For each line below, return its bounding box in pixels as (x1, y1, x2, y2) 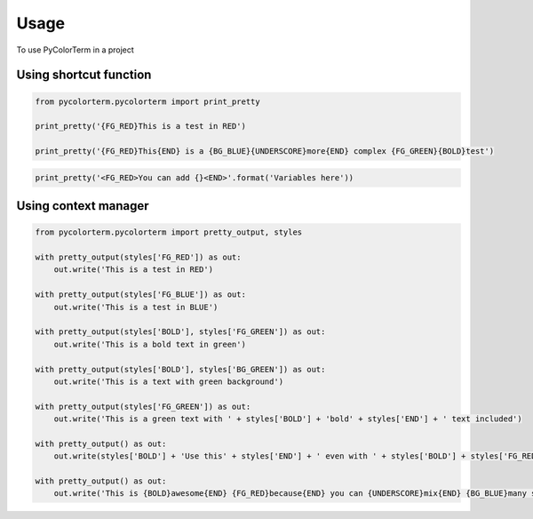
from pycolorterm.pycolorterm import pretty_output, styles (35, 228, 303, 237)
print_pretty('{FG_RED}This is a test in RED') (35, 121, 246, 132)
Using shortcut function (16, 68, 152, 83)
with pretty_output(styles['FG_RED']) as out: (35, 252, 242, 262)
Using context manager (16, 198, 150, 213)
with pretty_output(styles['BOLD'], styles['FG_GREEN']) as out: (35, 327, 326, 337)
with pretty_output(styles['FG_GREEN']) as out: (35, 401, 251, 411)
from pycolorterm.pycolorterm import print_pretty (35, 96, 261, 107)
